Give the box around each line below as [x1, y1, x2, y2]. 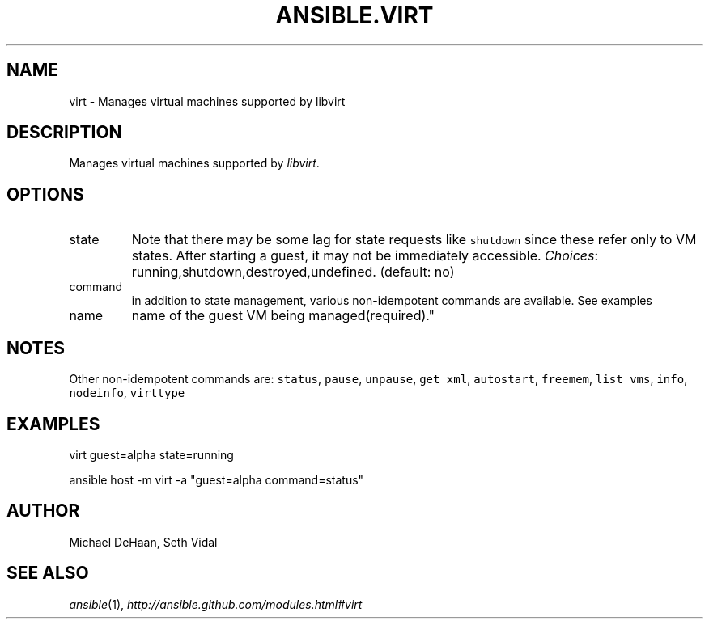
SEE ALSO [6, 563, 89, 584]
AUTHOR [6, 500, 80, 522]
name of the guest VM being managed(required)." [131, 307, 435, 324]
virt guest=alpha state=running [69, 447, 234, 462]
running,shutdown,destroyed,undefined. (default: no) [131, 264, 455, 281]
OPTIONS [6, 184, 84, 205]
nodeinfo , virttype [69, 386, 185, 400]
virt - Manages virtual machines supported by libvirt [69, 94, 346, 108]
